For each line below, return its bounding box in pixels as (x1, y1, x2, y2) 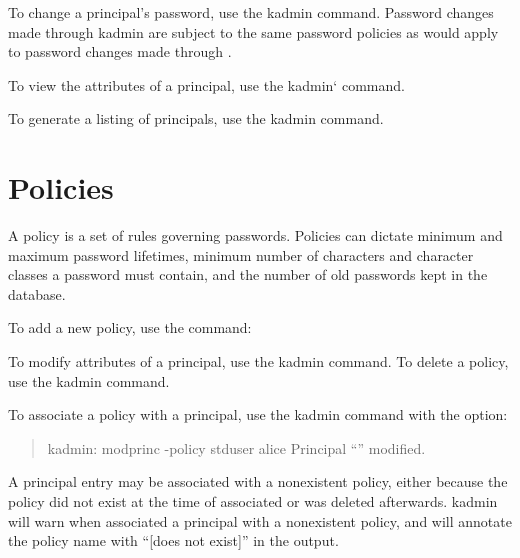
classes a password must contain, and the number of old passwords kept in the (8, 264, 488, 285)
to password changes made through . (8, 41, 232, 62)
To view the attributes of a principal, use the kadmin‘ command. (8, 74, 405, 95)
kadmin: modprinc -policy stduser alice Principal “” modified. (47, 437, 426, 458)
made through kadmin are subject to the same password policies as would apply (8, 21, 499, 42)
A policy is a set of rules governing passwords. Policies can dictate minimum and (8, 225, 503, 246)
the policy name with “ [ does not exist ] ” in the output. (8, 530, 339, 551)
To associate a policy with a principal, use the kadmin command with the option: (8, 404, 508, 425)
